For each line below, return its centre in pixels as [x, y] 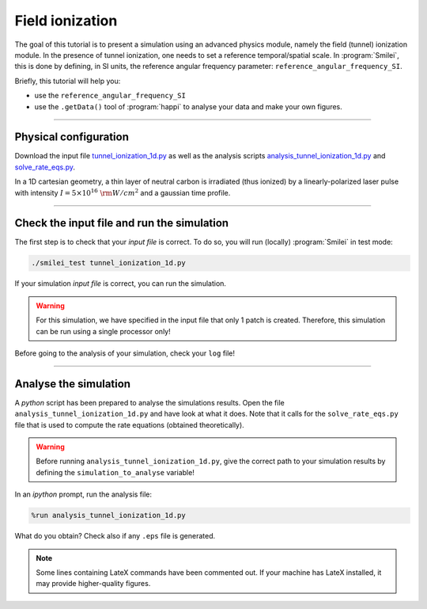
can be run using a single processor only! [103, 331]
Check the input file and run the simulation [122, 223]
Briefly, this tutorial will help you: [68, 81]
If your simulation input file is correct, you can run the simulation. [121, 284]
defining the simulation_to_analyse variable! [115, 472]
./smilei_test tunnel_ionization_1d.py [108, 263]
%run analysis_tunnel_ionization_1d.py [108, 516]
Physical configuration [72, 137]
